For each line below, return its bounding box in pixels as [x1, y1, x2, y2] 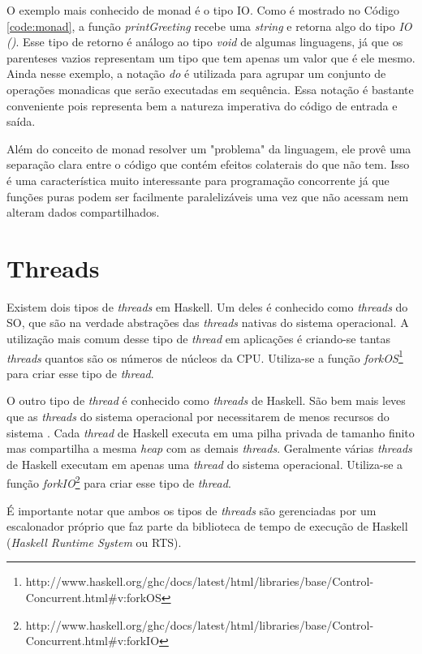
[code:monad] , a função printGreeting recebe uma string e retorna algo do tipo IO [6, 17, 412, 34]
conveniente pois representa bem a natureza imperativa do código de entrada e [6, 97, 398, 114]
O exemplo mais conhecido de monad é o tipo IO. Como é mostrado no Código [6, 2, 399, 18]
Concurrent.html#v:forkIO [25, 632, 160, 649]
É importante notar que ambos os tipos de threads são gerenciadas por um [6, 501, 377, 518]
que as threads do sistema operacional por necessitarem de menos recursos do [6, 408, 390, 425]
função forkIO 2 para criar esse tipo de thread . [6, 472, 231, 492]
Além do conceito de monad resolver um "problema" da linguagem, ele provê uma [6, 140, 411, 157]
